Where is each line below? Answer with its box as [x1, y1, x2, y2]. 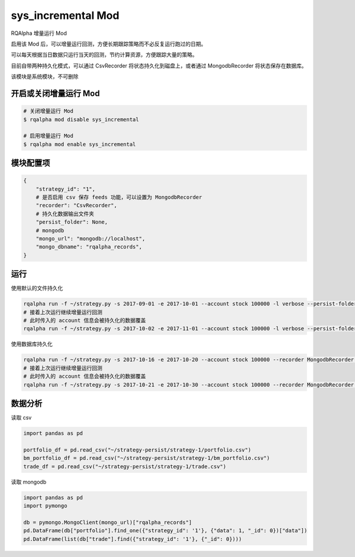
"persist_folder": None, [35, 219, 108, 226]
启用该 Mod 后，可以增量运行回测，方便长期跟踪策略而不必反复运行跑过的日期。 [11, 40, 206, 47]
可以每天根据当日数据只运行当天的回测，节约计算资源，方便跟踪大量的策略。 [11, 51, 198, 59]
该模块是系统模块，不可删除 [11, 73, 79, 80]
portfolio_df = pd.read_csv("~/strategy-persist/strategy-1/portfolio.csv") [23, 446, 251, 453]
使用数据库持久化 [11, 340, 53, 347]
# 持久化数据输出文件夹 [35, 210, 95, 217]
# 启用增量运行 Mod [23, 133, 74, 139]
